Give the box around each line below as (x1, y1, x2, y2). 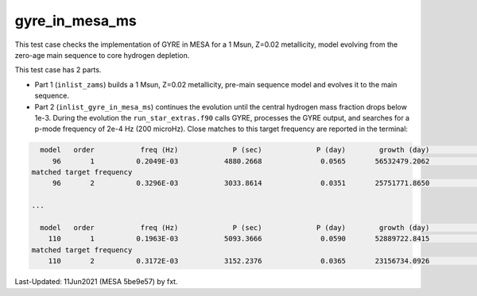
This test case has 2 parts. (14, 65, 102, 75)
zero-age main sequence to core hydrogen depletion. (14, 50, 190, 60)
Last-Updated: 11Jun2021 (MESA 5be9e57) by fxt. (14, 277, 178, 286)
